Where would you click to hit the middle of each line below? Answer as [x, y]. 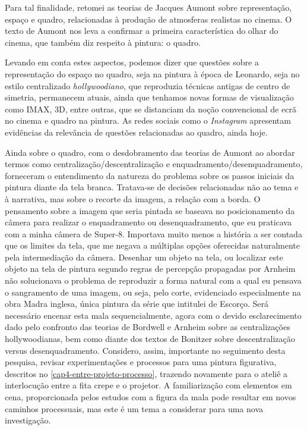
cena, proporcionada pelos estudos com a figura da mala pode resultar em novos [151, 397]
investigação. [28, 420]
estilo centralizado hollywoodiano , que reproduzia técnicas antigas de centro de [148, 85]
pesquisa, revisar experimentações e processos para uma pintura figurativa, [141, 362]
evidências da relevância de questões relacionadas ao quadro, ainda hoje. [136, 132]
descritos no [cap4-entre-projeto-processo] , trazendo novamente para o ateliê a [146, 373]
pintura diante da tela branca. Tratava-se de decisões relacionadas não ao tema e [152, 187]
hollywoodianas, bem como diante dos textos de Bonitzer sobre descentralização [150, 339]
